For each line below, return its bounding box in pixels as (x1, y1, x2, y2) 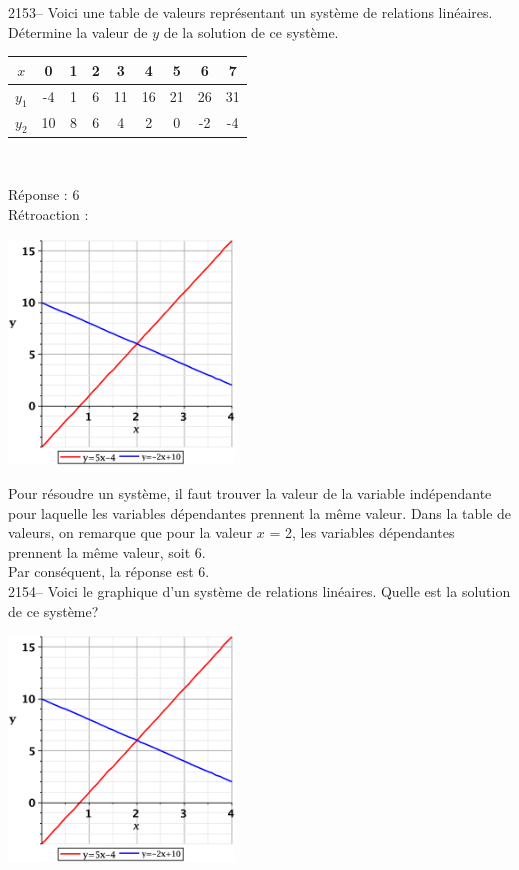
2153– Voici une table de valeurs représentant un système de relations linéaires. (8, 2, 493, 22)
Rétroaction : (8, 204, 89, 225)
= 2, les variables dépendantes (269, 522, 455, 543)
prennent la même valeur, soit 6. (8, 541, 206, 562)
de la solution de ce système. (163, 21, 339, 42)
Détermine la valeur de (8, 21, 148, 42)
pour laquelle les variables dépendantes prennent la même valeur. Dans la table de (8, 502, 512, 523)
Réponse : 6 (8, 184, 80, 205)
